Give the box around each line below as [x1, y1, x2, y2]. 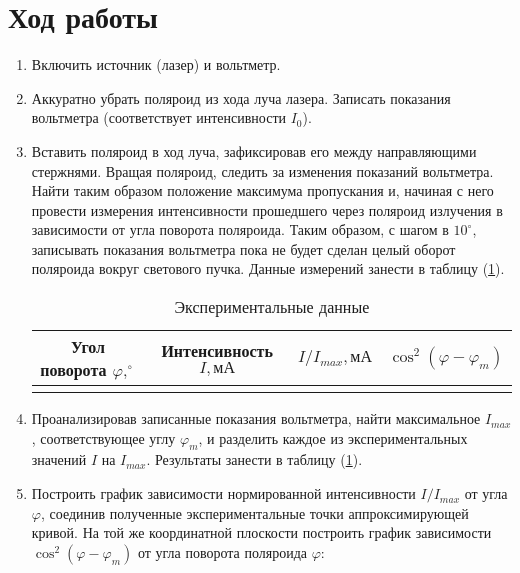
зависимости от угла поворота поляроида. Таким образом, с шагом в [31, 219, 449, 240]
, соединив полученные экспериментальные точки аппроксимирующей [40, 502, 469, 523]
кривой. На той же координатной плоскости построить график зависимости [31, 522, 492, 543]
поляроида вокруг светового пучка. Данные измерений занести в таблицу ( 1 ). [31, 258, 505, 279]
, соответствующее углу [31, 427, 176, 448]
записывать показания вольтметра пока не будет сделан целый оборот [31, 238, 456, 259]
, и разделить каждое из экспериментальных [198, 427, 468, 448]
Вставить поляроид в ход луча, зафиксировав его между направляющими [31, 140, 477, 161]
